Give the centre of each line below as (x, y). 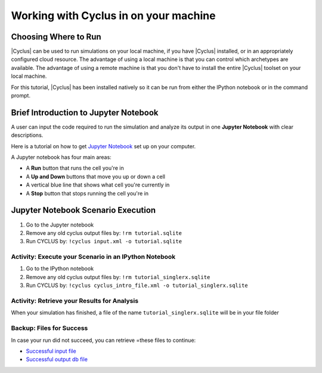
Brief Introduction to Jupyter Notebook (85, 113)
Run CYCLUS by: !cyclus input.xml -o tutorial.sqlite (104, 241)
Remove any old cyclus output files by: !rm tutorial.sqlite (104, 233)
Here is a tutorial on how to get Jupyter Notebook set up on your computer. (103, 146)
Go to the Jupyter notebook (60, 225)
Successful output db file (57, 359)
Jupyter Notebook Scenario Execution (83, 210)
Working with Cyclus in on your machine (113, 16)
